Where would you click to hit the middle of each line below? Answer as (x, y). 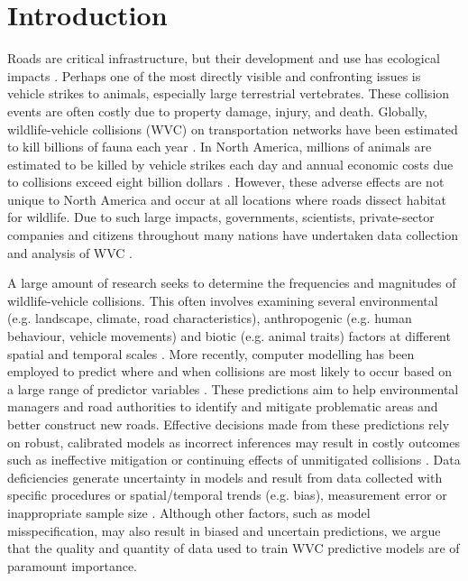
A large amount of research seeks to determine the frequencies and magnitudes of (232, 283)
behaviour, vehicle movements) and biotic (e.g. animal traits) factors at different (229, 336)
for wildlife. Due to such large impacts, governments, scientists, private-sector (221, 217)
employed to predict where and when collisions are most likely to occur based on (230, 371)
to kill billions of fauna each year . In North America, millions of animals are (220, 147)
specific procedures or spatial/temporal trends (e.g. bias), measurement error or (227, 495)
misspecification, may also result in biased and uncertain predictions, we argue (224, 530)
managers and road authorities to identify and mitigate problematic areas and (223, 406)
